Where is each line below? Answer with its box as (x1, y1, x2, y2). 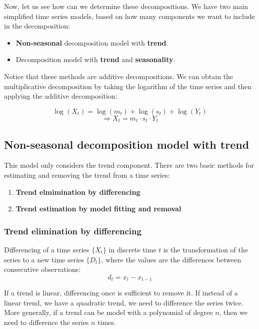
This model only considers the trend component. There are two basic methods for (4, 160, 254, 170)
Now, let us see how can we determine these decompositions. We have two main (4, 1, 248, 11)
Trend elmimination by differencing (15, 186, 140, 197)
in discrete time (108, 244, 156, 254)
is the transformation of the (163, 244, 248, 254)
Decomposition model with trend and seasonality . (15, 54, 175, 65)
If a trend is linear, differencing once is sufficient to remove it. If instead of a (4, 287, 238, 298)
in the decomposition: (4, 21, 70, 31)
